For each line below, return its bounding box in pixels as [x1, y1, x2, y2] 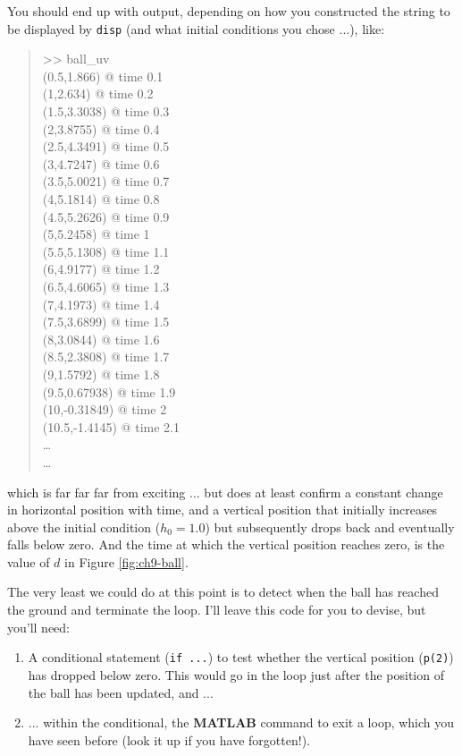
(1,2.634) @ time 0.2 [42, 84, 154, 103]
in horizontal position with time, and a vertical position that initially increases [7, 500, 438, 519]
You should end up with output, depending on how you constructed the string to [7, 2, 450, 20]
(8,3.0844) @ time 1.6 [42, 329, 160, 348]
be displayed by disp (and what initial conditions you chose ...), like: [7, 19, 385, 38]
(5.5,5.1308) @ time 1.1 [42, 242, 170, 260]
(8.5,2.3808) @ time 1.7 [42, 347, 170, 366]
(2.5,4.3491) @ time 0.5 [42, 137, 170, 156]
